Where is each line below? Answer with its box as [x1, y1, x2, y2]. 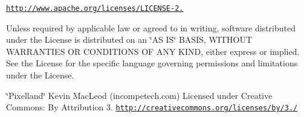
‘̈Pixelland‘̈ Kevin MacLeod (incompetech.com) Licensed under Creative [6, 89, 273, 101]
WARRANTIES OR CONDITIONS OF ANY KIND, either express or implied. [6, 45, 300, 57]
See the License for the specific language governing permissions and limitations [6, 57, 298, 69]
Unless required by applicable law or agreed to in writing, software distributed [6, 21, 296, 34]
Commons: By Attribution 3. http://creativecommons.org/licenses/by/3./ [6, 101, 298, 113]
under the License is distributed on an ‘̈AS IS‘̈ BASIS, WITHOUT [6, 33, 253, 46]
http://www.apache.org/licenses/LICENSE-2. [6, 4, 184, 13]
